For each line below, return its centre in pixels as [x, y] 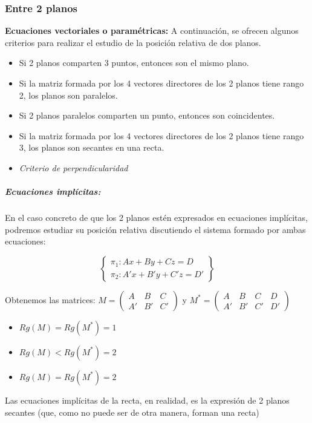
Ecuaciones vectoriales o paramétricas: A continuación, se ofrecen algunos [152, 31]
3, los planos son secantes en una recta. [92, 147]
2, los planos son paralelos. [68, 95]
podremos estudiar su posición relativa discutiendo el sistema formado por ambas [155, 229]
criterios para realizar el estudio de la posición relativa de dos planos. [133, 42]
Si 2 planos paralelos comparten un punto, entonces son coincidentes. [147, 115]
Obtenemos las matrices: [50, 299]
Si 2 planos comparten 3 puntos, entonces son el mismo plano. [134, 63]
